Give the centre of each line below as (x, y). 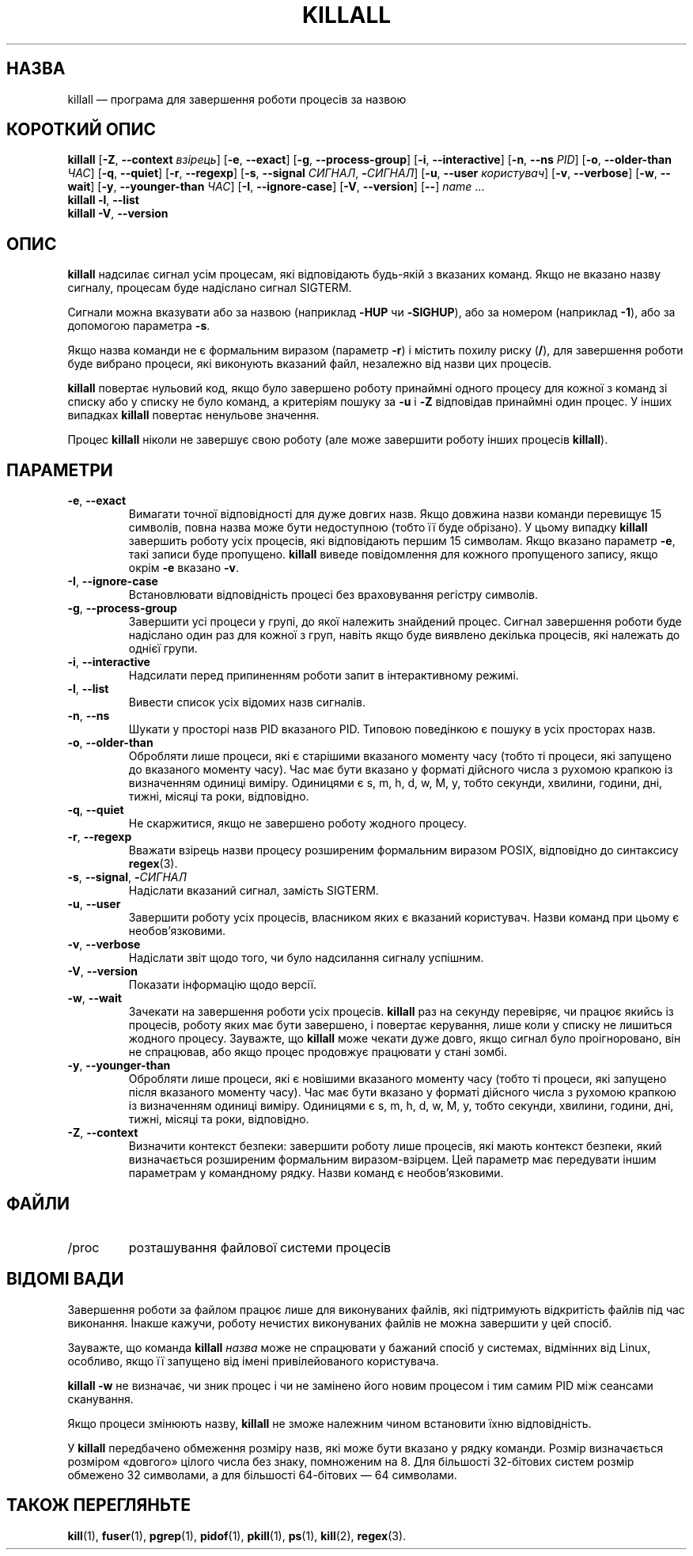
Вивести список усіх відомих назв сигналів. (247, 702)
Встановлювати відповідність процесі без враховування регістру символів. (333, 595)
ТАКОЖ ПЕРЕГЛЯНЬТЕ (99, 1505)
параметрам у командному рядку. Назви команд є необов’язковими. (316, 1173)
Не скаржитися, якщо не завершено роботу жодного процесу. (298, 823)
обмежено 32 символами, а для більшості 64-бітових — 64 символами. (262, 1475)
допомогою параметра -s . (139, 326)
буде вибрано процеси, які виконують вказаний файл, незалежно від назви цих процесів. (310, 364)
